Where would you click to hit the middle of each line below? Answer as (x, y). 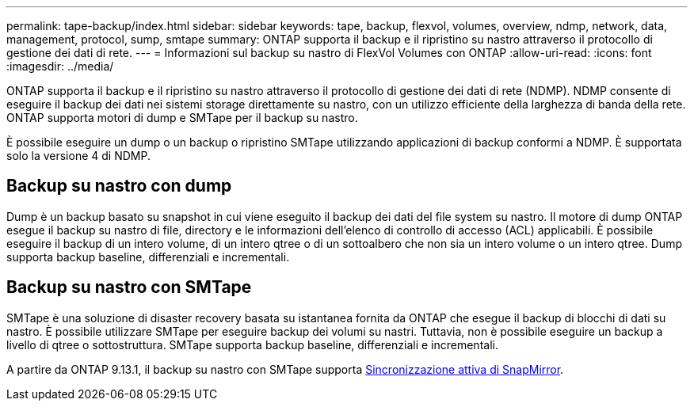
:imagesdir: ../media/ (60, 66)
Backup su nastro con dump (119, 186)
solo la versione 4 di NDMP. (78, 156)
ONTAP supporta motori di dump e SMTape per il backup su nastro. (182, 118)
